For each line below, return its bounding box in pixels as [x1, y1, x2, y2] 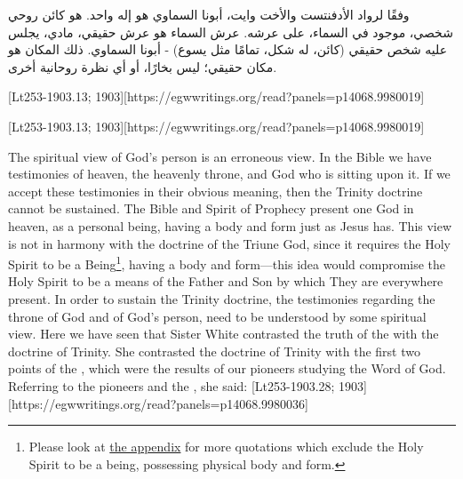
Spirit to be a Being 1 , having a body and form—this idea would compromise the [8, 252, 446, 273]
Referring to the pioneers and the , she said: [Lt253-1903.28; [8, 376, 335, 395]
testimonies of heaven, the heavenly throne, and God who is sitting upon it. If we [8, 164, 451, 183]
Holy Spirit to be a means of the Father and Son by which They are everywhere [8, 272, 443, 291]
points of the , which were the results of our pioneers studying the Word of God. [8, 359, 446, 378]
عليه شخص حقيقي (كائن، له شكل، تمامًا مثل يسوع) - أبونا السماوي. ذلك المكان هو [8, 40, 448, 59]
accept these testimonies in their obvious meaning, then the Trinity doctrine [8, 181, 423, 200]
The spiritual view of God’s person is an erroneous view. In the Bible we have [8, 147, 432, 165]
